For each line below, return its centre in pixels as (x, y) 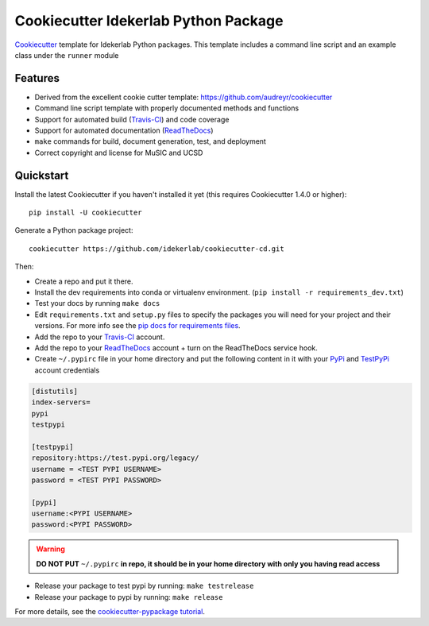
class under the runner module (67, 55)
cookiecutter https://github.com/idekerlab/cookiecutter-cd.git (157, 249)
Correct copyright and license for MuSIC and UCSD (119, 153)
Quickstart (42, 175)
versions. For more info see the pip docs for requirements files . (138, 326)
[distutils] (55, 391)
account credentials (67, 370)
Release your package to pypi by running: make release (129, 597)
